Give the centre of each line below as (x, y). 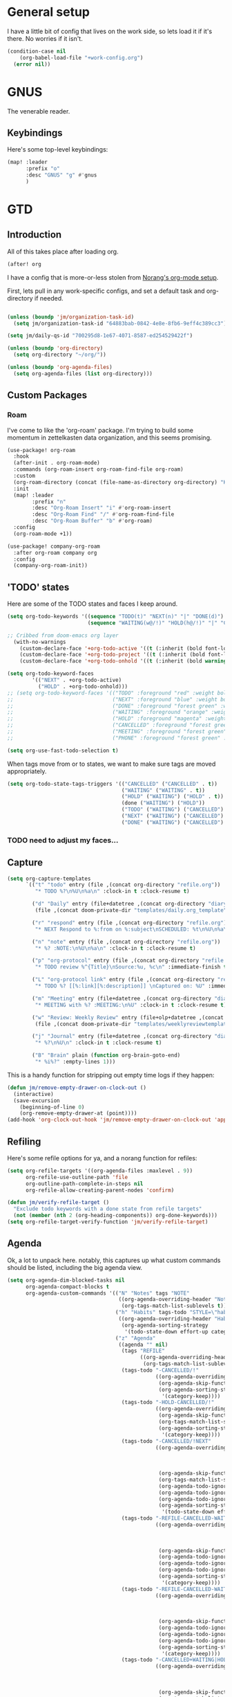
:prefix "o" (42, 169)
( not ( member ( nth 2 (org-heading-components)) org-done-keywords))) (115, 1216)
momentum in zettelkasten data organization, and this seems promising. (109, 438)
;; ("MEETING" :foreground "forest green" (117, 732)
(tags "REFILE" (143, 1351)
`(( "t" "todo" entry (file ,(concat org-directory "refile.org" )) (123, 885)
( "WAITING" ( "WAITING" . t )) (163, 790)
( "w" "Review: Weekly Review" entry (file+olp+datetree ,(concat (128, 1017)
